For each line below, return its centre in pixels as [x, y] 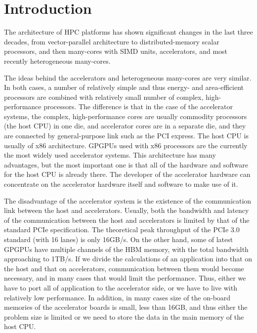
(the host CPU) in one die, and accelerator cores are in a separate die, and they [125, 126]
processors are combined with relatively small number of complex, [104, 97]
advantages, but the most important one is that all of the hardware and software [126, 164]
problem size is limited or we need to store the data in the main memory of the [124, 316]
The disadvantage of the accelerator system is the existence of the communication [128, 200]
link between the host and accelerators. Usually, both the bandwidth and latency [127, 210]
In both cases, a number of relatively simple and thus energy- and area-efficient [124, 87]
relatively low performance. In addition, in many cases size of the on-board [117, 297]
